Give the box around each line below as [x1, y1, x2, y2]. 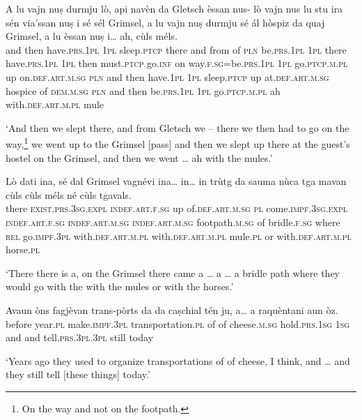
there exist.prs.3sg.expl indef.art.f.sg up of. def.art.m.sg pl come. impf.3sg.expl [6, 201, 347, 216]
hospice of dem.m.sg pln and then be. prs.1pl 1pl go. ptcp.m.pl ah [6, 83, 281, 98]
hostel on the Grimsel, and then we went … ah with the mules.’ [6, 150, 273, 165]
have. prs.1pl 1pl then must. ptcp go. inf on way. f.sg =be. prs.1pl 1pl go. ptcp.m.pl [6, 56, 348, 70]
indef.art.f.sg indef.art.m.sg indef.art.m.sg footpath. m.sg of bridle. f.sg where [6, 214, 340, 229]
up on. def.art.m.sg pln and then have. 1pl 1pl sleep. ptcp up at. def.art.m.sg [6, 69, 329, 84]
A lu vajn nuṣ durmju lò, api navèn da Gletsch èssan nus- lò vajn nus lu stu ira [6, 1, 343, 15]
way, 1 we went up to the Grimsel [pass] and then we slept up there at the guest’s [6, 135, 350, 151]
